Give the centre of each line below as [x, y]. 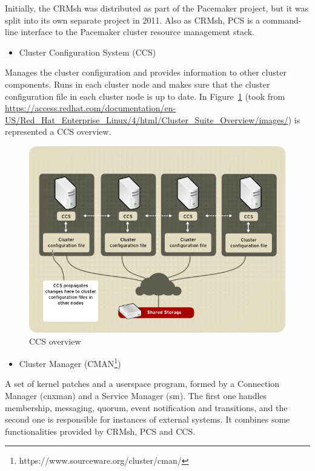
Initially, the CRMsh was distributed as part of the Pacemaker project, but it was [157, 8]
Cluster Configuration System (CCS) [88, 52]
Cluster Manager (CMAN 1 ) [70, 362]
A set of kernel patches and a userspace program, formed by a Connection [142, 384]
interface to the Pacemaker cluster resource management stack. [138, 32]
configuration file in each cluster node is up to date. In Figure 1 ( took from [145, 96]
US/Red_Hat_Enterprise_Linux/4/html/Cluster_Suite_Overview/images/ [147, 119]
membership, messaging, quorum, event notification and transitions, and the [146, 407]
